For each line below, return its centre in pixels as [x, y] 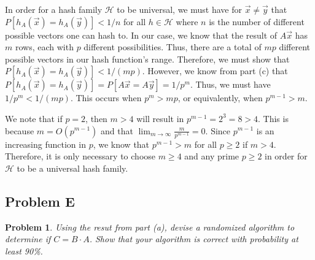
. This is [273, 118]
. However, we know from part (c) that [215, 71]
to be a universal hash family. [72, 168]
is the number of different [257, 21]
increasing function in [45, 144]
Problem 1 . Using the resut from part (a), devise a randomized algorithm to [150, 227]
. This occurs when [106, 98]
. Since [218, 130]
